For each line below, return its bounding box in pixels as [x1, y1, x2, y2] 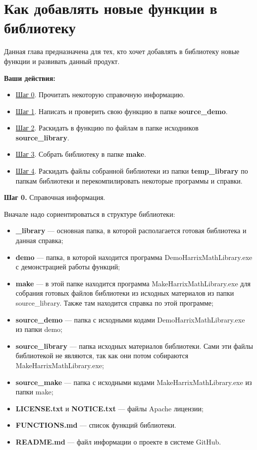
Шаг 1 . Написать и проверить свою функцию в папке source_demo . [15, 106, 228, 116]
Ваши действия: [4, 72, 55, 83]
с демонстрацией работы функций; [15, 261, 120, 272]
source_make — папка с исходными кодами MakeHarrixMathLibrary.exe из [15, 377, 252, 387]
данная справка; [15, 235, 63, 246]
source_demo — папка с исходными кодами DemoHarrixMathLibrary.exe [15, 314, 245, 324]
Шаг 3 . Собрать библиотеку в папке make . [15, 149, 147, 159]
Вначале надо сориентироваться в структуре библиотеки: [4, 208, 175, 219]
